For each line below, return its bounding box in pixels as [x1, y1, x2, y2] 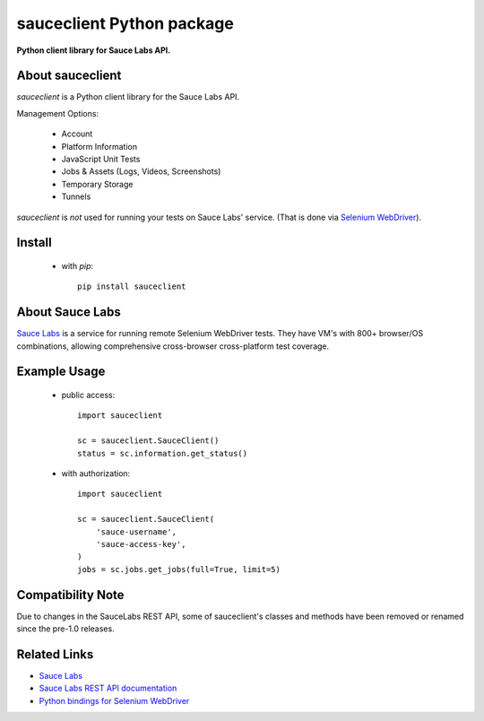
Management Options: [16, 108, 99, 118]
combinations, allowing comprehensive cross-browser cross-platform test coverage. [16, 341, 330, 352]
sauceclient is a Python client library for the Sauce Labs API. [16, 91, 240, 102]
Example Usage [16, 364, 106, 379]
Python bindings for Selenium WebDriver [39, 695, 190, 706]
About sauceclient [16, 68, 122, 83]
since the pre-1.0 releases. [16, 623, 116, 634]
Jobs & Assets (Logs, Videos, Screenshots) [61, 166, 221, 177]
